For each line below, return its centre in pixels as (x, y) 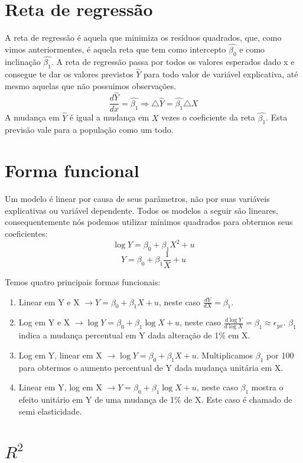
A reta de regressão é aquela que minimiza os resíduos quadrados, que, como (143, 38)
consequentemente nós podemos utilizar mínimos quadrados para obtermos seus (149, 222)
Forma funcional (72, 170)
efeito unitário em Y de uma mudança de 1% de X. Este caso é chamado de (155, 399)
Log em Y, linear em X (60, 355)
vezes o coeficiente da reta (208, 117)
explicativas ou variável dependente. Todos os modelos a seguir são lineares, (142, 210)
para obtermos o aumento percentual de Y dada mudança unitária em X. (151, 367)
